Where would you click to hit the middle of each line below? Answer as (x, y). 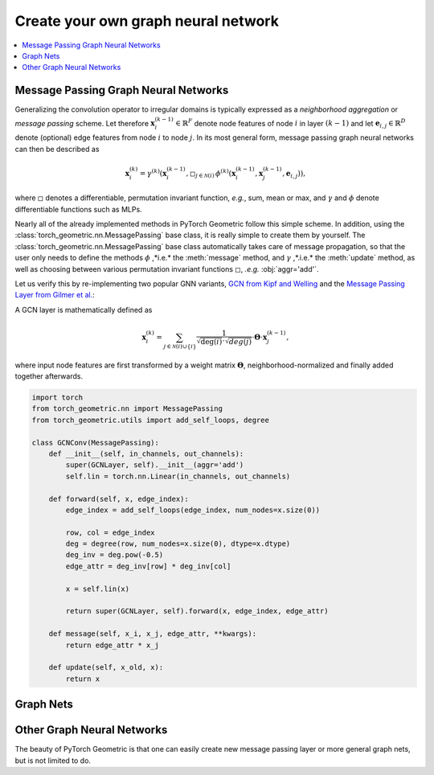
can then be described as (57, 149)
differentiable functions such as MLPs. (78, 209)
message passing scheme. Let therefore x (85, 123)
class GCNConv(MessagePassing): (96, 443)
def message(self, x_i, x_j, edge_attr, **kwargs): (153, 634)
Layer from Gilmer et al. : (55, 295)
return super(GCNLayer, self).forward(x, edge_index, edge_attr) (197, 611)
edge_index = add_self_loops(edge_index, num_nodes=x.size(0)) (193, 510)
